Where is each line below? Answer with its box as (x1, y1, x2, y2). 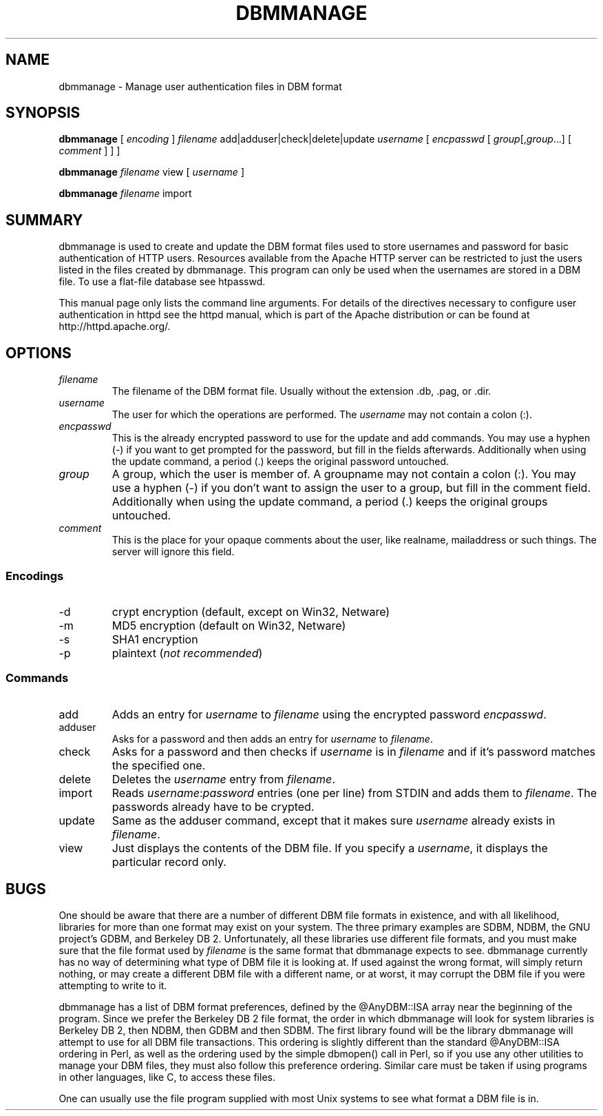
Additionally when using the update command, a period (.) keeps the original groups (112, 495, 548, 509)
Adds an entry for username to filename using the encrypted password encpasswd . (112, 707, 547, 721)
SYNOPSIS (6, 104, 81, 122)
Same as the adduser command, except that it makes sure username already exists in (112, 813, 556, 827)
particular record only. (112, 854, 226, 869)
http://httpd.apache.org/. (59, 320, 171, 333)
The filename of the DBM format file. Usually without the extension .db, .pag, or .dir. (112, 385, 491, 397)
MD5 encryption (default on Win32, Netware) (112, 618, 346, 632)
